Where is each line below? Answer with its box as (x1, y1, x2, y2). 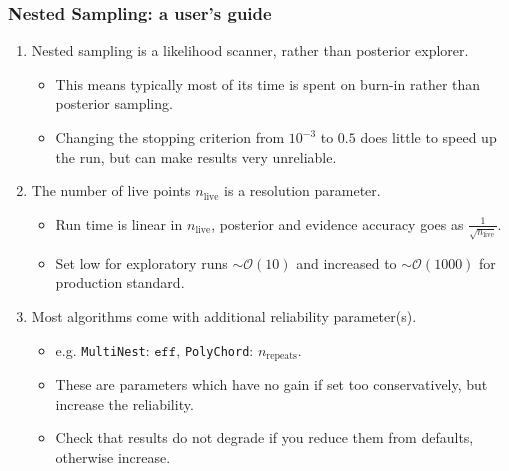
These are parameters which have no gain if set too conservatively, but (55, 373, 488, 394)
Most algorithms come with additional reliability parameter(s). (31, 305, 417, 326)
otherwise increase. (55, 446, 171, 467)
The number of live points (31, 180, 191, 201)
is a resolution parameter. (224, 180, 381, 201)
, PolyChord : (176, 339, 254, 360)
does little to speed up (360, 127, 497, 147)
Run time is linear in (55, 213, 183, 234)
